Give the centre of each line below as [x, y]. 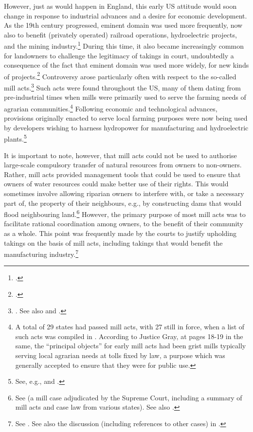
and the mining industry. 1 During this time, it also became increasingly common [124, 45]
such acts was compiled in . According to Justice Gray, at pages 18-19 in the [129, 336]
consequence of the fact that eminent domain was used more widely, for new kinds [126, 65]
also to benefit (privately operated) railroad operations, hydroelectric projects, [120, 34]
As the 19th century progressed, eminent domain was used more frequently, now [123, 25]
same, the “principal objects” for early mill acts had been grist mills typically [131, 346]
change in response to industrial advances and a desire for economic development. [126, 15]
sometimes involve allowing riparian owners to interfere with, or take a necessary [124, 193]
